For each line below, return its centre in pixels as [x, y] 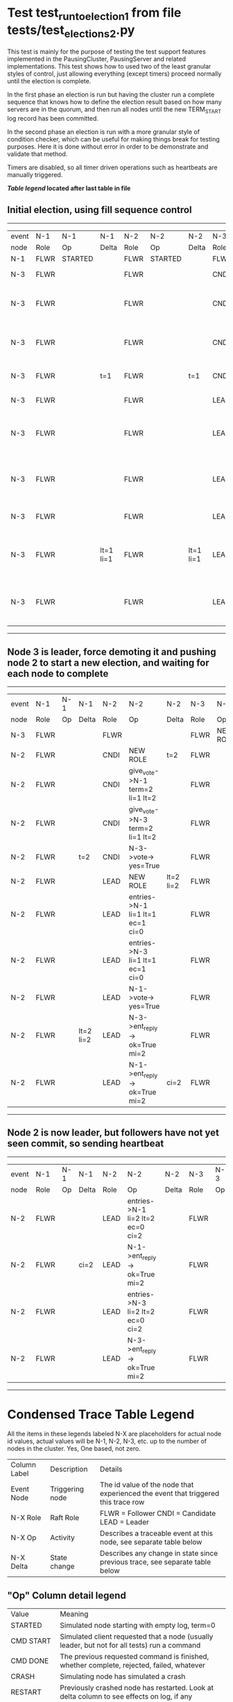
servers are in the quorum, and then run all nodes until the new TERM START [114, 110]
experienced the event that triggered [159, 1494]
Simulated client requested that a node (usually [137, 1636]
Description [69, 1469]
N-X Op [24, 1537]
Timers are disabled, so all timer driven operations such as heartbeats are [112, 167]
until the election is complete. [49, 81]
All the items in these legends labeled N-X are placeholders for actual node [114, 1434]
